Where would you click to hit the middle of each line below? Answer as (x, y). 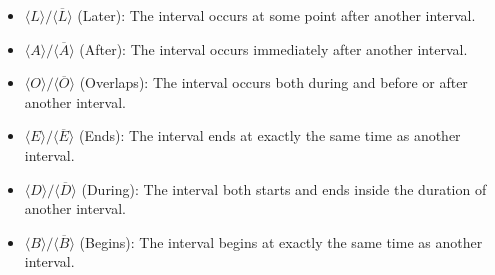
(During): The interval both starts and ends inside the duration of (284, 188)
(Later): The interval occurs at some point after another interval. (276, 15)
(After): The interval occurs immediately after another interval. (273, 48)
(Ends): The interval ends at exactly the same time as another (269, 135)
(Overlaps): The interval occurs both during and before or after (273, 82)
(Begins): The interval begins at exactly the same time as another (281, 241)
